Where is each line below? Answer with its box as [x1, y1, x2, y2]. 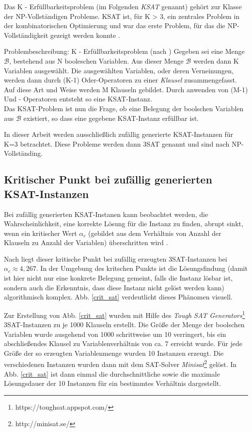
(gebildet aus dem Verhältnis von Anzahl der [88, 228, 221, 238]
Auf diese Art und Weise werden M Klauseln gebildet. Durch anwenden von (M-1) [4, 84, 248, 94]
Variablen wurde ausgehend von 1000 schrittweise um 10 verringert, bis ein [4, 329, 226, 339]
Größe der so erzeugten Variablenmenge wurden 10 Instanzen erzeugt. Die [4, 348, 224, 358]
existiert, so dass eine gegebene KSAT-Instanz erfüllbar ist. [23, 113, 199, 123]
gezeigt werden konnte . [50, 30, 120, 40]
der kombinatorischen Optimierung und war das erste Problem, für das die [4, 20, 225, 31]
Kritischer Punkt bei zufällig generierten [4, 172, 212, 187]
